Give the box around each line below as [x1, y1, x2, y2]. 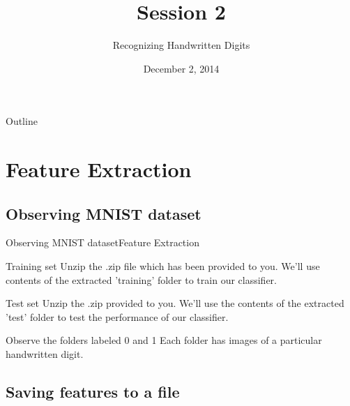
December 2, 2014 [143, 61, 220, 75]
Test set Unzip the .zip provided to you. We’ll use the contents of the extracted [6, 296, 344, 310]
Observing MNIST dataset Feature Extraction [6, 235, 199, 250]
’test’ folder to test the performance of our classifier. [6, 309, 229, 324]
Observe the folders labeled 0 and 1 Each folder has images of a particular [6, 333, 322, 347]
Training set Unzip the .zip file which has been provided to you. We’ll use [6, 259, 320, 273]
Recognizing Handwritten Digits [112, 38, 250, 52]
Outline [6, 114, 38, 128]
